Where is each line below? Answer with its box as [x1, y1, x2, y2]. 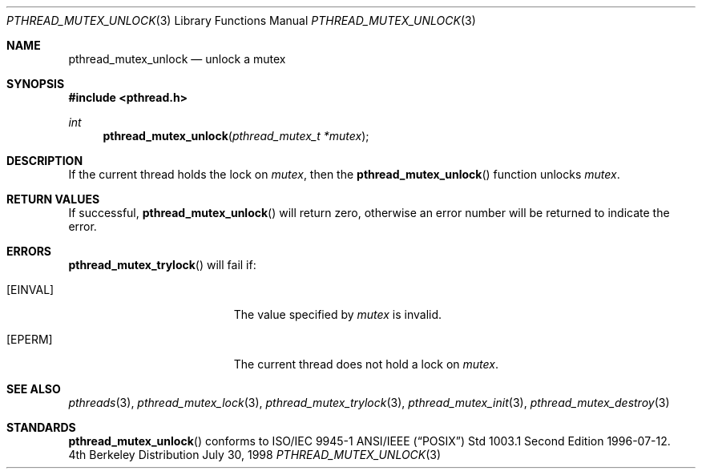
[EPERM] [6, 332, 53, 346]
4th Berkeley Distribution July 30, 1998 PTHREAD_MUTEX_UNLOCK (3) [68, 448, 442, 461]
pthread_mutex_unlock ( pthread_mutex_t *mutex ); [103, 129, 369, 143]
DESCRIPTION [6, 154, 83, 167]
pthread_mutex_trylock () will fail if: [68, 258, 256, 272]
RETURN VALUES [6, 192, 100, 206]
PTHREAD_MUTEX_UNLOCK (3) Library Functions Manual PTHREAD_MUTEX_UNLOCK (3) [6, 14, 476, 27]
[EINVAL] [6, 283, 54, 296]
